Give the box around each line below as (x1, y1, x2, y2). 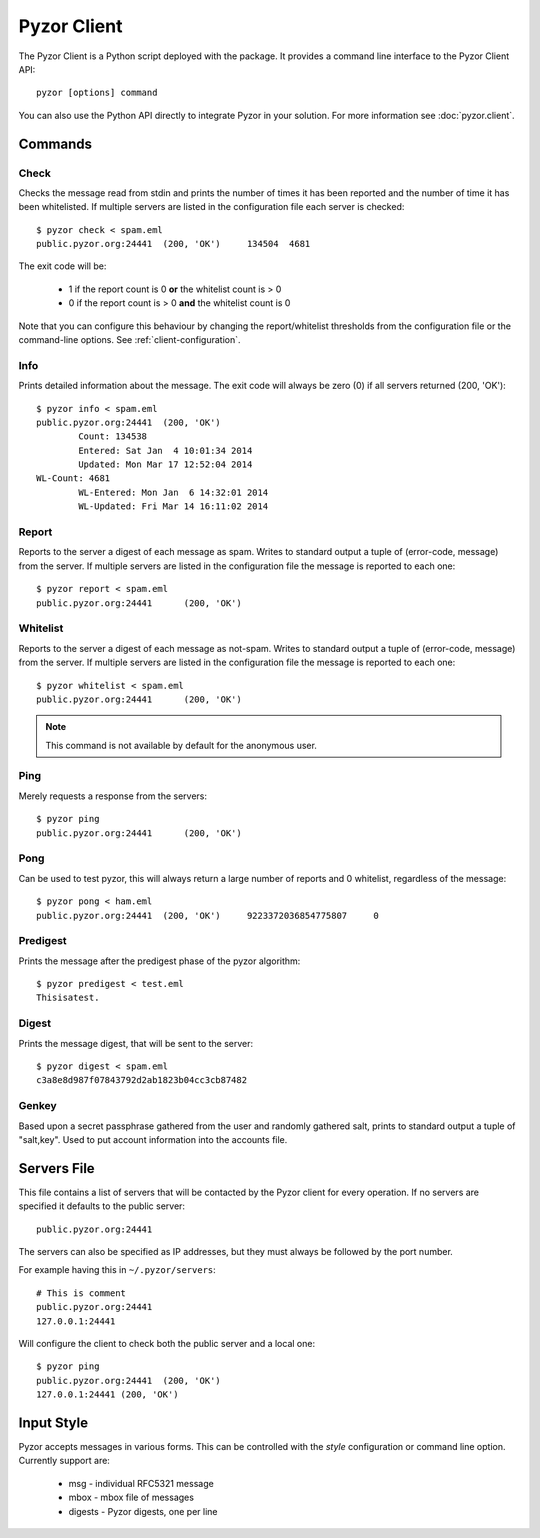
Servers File (18, 1160, 95, 1177)
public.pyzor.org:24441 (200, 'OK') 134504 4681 (36, 238, 311, 250)
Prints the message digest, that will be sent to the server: (18, 1037, 254, 1049)
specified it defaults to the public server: (18, 1200, 185, 1212)
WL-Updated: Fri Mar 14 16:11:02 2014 (78, 501, 269, 512)
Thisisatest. (36, 992, 100, 1004)
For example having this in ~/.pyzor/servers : (18, 1264, 217, 1276)
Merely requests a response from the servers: (18, 790, 208, 802)
